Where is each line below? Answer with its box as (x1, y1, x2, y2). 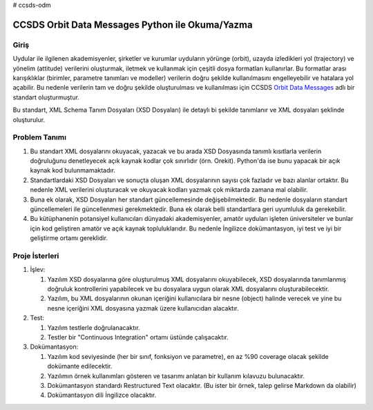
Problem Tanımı (12, 133, 67, 142)
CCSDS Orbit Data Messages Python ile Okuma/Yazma (12, 19, 253, 30)
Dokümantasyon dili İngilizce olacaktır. (47, 391, 157, 400)
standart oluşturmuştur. (12, 93, 79, 101)
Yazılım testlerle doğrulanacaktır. (47, 323, 141, 331)
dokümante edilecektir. (47, 362, 113, 371)
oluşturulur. (12, 115, 45, 124)
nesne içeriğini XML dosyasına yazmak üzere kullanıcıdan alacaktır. (47, 304, 239, 312)
